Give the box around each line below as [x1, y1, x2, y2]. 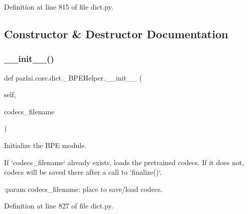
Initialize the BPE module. [4, 139, 87, 150]
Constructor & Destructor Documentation [4, 26, 228, 41]
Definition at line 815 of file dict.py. [4, 2, 113, 12]
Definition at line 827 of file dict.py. [4, 200, 113, 211]
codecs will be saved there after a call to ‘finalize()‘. [4, 167, 162, 177]
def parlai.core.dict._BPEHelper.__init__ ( [4, 72, 142, 83]
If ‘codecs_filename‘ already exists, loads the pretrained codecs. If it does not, [4, 157, 244, 167]
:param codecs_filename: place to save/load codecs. [4, 183, 163, 194]
